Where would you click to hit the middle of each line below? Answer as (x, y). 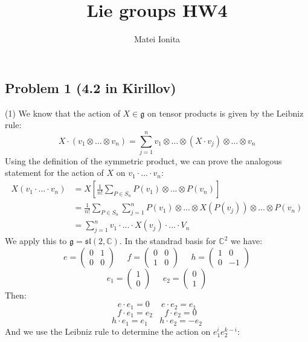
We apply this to (36, 241)
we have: (247, 241)
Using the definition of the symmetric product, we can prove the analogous (143, 160)
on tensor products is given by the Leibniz (226, 113)
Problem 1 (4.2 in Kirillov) (91, 87)
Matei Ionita (157, 39)
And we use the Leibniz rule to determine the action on (108, 331)
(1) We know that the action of (63, 113)
